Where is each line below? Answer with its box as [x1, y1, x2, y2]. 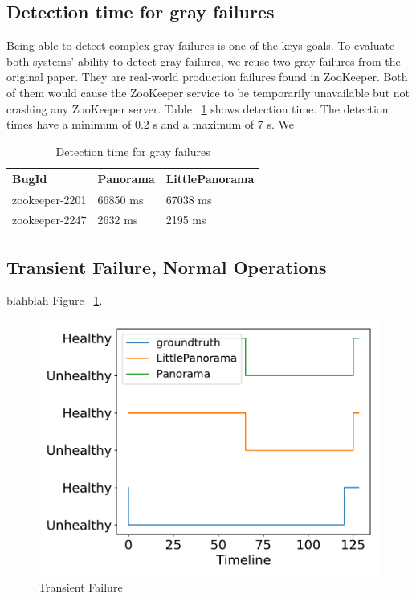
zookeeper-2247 [12, 211, 87, 228]
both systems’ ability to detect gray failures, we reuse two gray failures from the [6, 52, 401, 69]
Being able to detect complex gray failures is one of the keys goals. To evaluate [6, 37, 395, 54]
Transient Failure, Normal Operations [6, 254, 327, 279]
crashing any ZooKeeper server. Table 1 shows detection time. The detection [6, 100, 389, 117]
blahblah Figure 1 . [6, 292, 103, 309]
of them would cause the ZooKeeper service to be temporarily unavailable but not [6, 84, 410, 100]
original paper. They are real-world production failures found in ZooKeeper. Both [6, 68, 408, 85]
